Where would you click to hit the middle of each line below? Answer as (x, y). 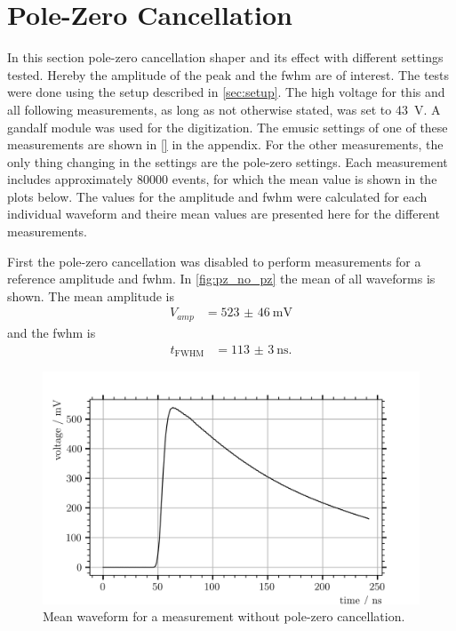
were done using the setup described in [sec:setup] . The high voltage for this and (226, 92)
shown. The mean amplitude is (91, 296)
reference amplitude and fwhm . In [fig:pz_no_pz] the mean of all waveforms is (221, 279)
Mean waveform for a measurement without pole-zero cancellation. (224, 616)
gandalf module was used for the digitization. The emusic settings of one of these (228, 127)
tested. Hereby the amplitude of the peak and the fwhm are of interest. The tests (228, 74)
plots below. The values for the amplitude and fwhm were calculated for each (217, 196)
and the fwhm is (52, 332)
